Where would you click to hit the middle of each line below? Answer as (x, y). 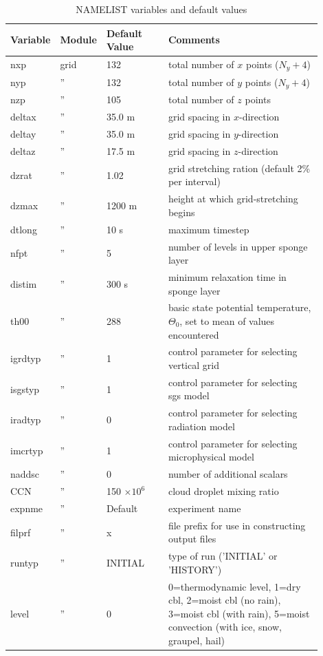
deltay (23, 134)
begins (181, 212)
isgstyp (25, 389)
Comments (194, 40)
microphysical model (211, 457)
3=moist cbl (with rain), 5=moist (239, 613)
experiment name (204, 508)
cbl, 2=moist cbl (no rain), (224, 600)
